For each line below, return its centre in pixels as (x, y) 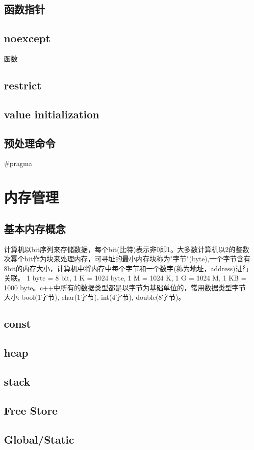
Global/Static (39, 439)
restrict (23, 85)
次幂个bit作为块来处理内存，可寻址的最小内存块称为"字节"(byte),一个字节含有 (127, 259)
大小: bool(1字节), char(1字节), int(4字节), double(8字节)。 (95, 297)
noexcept (27, 38)
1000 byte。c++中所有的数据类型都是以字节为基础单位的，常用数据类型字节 (125, 287)
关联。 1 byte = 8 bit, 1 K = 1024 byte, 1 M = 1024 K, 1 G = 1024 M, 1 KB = (125, 278)
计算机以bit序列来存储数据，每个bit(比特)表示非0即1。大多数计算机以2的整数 (127, 249)
